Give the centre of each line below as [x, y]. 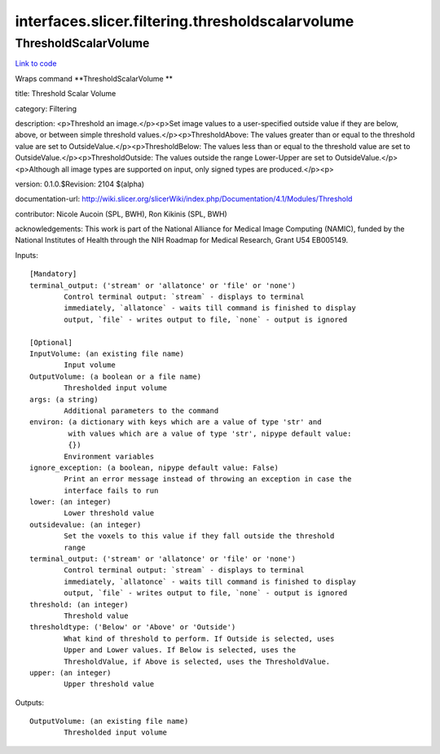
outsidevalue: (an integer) [86, 524]
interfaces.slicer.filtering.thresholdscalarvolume [185, 21]
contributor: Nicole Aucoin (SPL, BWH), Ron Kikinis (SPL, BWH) [121, 214]
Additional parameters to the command [141, 410]
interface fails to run [111, 490]
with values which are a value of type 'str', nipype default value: [210, 433]
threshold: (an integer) [79, 604]
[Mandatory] [53, 274]
